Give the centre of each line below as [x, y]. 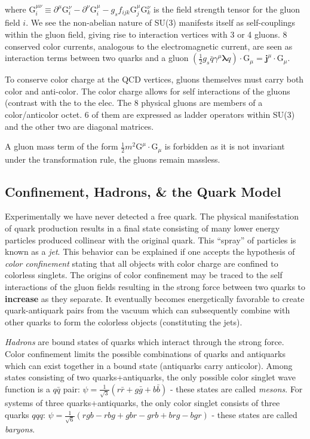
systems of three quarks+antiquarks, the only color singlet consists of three [142, 403]
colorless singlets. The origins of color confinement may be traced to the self [144, 275]
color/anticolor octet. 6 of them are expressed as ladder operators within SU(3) [150, 114]
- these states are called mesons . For [236, 388]
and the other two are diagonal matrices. [79, 126]
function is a [27, 388]
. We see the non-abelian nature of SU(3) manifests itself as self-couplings [161, 22]
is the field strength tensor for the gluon [227, 9]
